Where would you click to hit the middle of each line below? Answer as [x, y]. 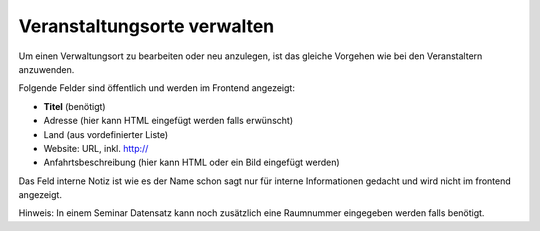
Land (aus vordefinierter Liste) [106, 134]
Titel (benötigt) [74, 106]
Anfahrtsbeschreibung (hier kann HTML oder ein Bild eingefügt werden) [191, 162]
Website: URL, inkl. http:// [96, 148]
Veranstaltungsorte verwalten [146, 26]
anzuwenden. [46, 69]
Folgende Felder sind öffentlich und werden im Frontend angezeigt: [156, 88]
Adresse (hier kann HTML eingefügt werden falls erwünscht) [168, 121]
